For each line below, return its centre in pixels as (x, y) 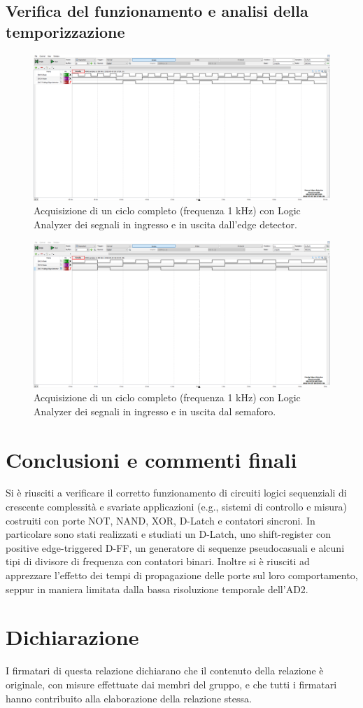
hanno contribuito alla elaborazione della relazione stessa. (129, 698)
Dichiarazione (72, 637)
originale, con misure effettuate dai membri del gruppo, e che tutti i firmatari (171, 684)
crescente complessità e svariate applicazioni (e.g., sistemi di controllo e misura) (176, 507)
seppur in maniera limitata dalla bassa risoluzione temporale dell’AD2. (157, 589)
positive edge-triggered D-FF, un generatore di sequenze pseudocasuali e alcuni (175, 547)
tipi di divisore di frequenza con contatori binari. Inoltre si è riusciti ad (158, 561)
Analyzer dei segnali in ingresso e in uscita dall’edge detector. (165, 224)
